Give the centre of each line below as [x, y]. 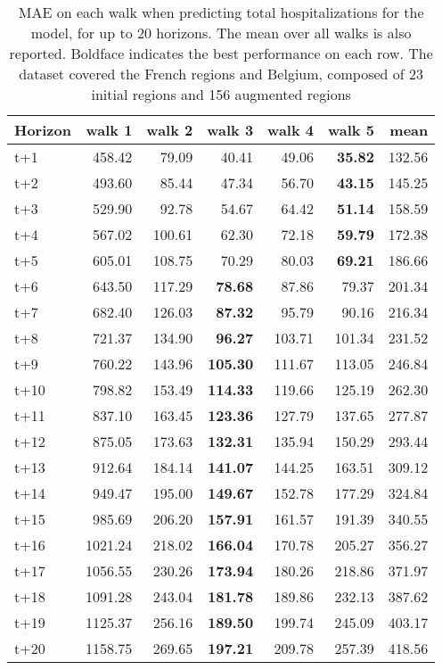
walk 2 [170, 130]
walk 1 [109, 130]
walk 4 [291, 130]
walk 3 [230, 130]
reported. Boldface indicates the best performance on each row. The [221, 53]
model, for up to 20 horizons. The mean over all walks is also [221, 33]
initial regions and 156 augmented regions [221, 94]
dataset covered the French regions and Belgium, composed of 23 [221, 74]
